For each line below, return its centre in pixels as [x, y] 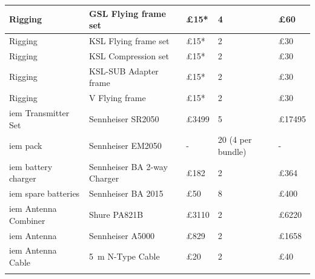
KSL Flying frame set [129, 40]
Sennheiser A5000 [122, 235]
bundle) [232, 151]
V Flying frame [118, 98]
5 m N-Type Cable [124, 256]
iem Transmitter [39, 112]
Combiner [27, 220]
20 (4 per [235, 139]
